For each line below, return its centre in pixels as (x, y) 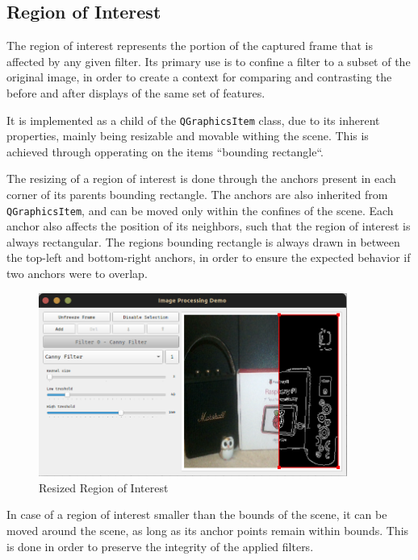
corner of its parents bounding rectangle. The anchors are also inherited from (197, 195)
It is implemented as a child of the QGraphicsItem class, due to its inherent (193, 120)
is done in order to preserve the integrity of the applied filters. (160, 546)
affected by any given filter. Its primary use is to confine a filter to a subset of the (209, 61)
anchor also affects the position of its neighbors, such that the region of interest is (209, 226)
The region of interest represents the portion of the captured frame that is (190, 46)
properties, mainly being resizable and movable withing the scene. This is (188, 136)
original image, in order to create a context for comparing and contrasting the (199, 77)
